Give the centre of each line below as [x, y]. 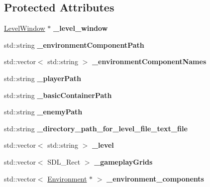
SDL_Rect [64, 161]
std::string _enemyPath [43, 112]
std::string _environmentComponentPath [74, 45]
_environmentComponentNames [149, 61]
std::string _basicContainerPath [58, 95]
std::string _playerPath [43, 78]
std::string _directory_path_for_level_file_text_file [96, 128]
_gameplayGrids [123, 161]
